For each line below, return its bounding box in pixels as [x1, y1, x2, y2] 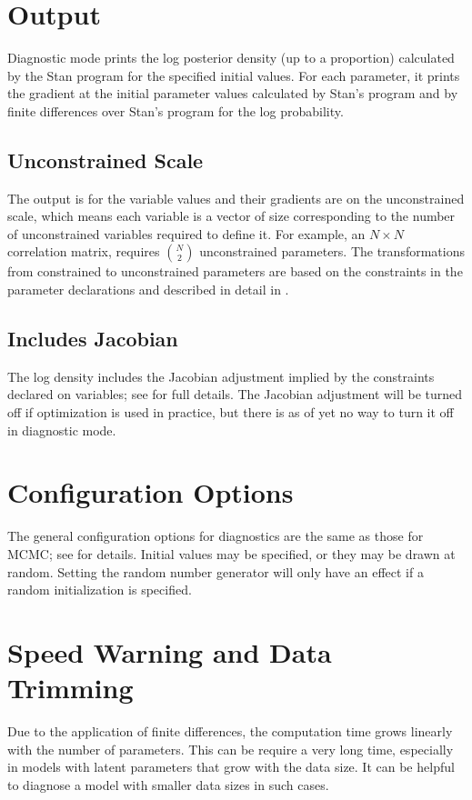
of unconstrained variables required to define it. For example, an [7, 224, 366, 243]
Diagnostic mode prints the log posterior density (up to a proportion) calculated [7, 48, 455, 67]
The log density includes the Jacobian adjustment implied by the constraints [7, 366, 435, 385]
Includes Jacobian [7, 325, 178, 353]
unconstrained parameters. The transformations [199, 242, 465, 261]
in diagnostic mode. [7, 420, 116, 439]
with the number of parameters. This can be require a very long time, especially [7, 739, 454, 758]
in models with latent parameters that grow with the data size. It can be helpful [7, 757, 455, 776]
